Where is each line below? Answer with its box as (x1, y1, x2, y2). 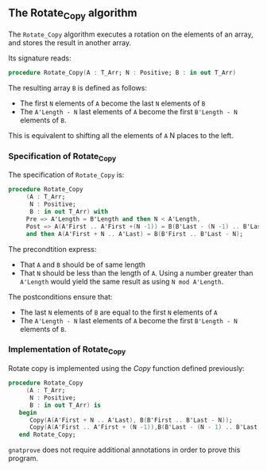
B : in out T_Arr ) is (29, 401, 102, 409)
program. (8, 454, 39, 463)
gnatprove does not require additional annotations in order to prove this (8, 445, 241, 455)
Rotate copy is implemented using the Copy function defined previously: (8, 364, 245, 373)
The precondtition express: (8, 244, 97, 253)
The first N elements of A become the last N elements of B (19, 98, 206, 108)
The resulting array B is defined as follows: (8, 83, 147, 92)
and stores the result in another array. (8, 38, 132, 47)
